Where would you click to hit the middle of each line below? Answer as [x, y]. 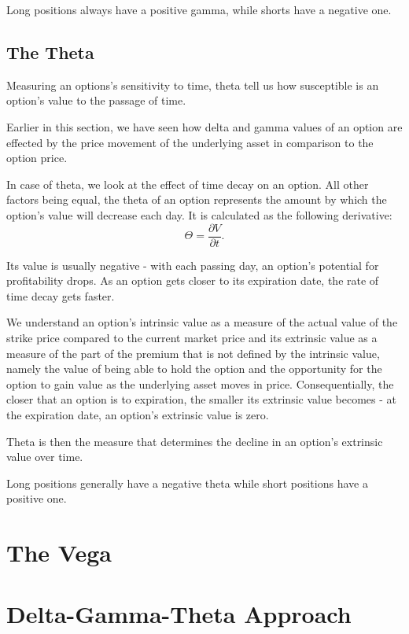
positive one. [37, 498]
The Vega [59, 553]
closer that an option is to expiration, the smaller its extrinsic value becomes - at [202, 399]
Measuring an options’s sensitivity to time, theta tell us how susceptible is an [193, 85]
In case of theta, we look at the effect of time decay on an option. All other [188, 184]
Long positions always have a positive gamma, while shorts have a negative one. [199, 9]
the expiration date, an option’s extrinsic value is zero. [138, 414]
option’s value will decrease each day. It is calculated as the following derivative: [199, 214]
